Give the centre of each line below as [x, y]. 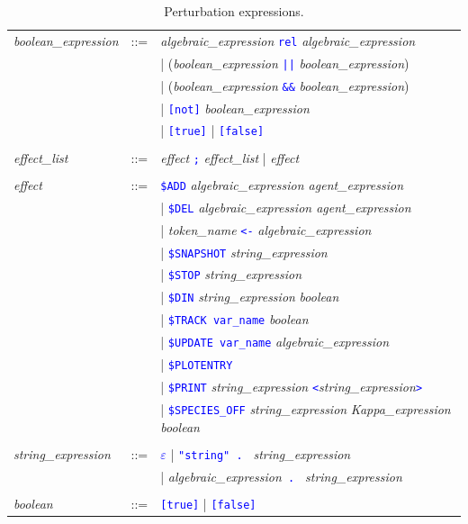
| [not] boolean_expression [235, 108]
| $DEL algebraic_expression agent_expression [286, 207]
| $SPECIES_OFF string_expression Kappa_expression [306, 408]
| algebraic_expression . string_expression [281, 476]
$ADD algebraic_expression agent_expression [282, 184]
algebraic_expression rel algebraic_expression [288, 40]
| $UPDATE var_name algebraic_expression [275, 342]
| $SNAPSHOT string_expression [244, 252]
